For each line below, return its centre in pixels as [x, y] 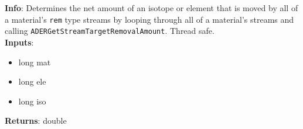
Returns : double [36, 121]
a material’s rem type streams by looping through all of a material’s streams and [149, 19]
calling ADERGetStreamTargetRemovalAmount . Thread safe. [110, 31]
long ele [32, 81]
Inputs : [19, 42]
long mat [35, 62]
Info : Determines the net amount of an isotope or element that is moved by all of [151, 8]
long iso [32, 101]
